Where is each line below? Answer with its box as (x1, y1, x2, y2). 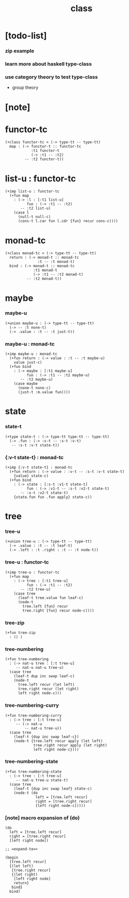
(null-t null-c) (17, 215, 51, 219)
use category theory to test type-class (5, 73, 98, 80)
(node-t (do (14, 790, 38, 795)
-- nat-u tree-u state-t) (16, 778, 68, 782)
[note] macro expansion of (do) (5, 814, 80, 821)
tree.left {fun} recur (22, 604, 68, 609)
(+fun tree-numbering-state (5, 769, 62, 774)
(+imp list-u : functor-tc (5, 189, 60, 194)
